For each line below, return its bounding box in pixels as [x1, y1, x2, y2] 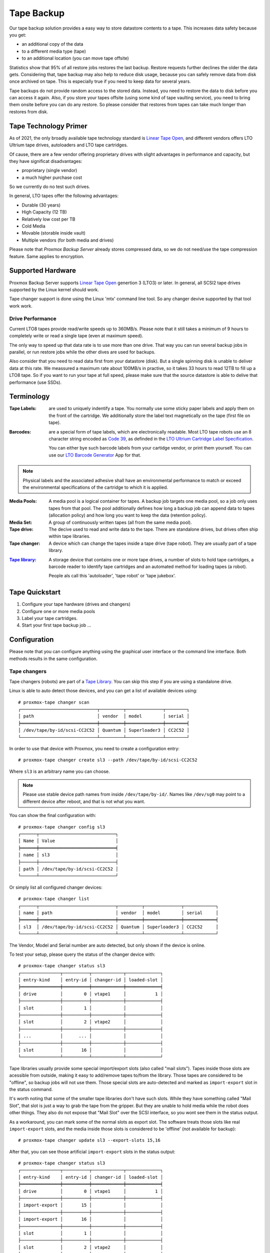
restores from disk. [9, 108, 48, 115]
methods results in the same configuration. [9, 656, 97, 662]
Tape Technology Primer [9, 122, 87, 130]
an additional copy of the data [21, 41, 83, 47]
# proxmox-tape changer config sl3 [18, 824, 105, 829]
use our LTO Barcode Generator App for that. [48, 452, 141, 458]
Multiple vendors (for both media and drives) [21, 237, 114, 243]
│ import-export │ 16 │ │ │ [18, 1216, 163, 1222]
